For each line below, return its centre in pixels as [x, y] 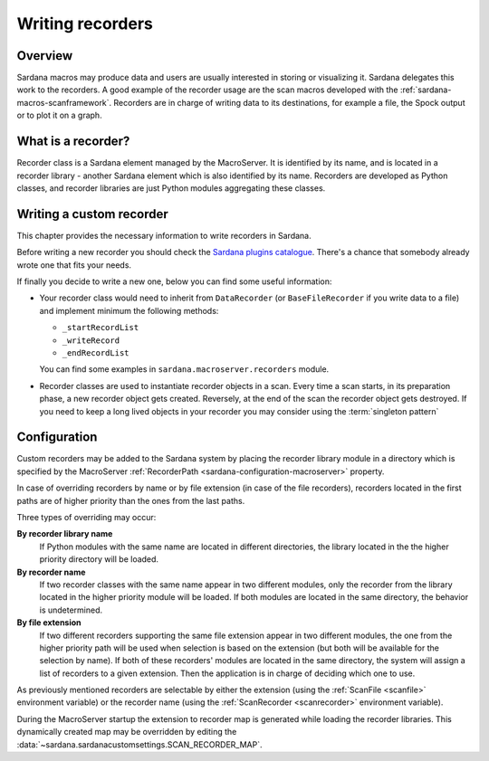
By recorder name [51, 572]
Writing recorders [85, 24]
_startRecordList [101, 328]
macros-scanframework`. [64, 102]
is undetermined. [71, 610]
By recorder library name [65, 534]
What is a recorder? [73, 142]
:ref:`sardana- [426, 90]
